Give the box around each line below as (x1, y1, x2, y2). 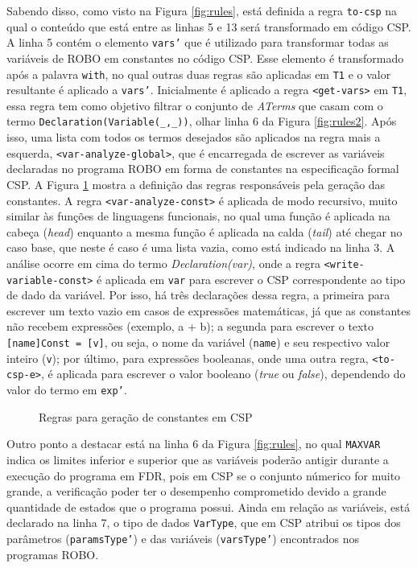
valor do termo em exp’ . (6, 381, 127, 397)
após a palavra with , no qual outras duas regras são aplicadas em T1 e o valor (6, 65, 391, 82)
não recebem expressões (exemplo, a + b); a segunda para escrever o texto (6, 318, 374, 335)
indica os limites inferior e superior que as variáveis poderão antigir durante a (6, 451, 389, 467)
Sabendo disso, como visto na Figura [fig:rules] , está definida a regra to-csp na (6, 2, 398, 19)
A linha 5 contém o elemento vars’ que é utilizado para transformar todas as (6, 34, 389, 51)
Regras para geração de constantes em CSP (39, 408, 253, 425)
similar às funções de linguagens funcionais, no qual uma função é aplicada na (6, 208, 390, 224)
